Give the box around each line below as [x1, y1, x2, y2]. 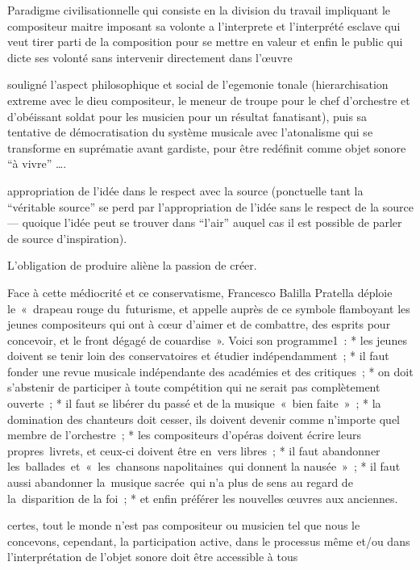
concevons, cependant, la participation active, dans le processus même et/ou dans [7, 532, 410, 549]
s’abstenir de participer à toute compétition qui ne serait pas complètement [7, 379, 380, 396]
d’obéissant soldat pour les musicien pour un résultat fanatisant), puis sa [7, 107, 368, 124]
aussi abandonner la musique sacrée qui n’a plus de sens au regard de [7, 474, 353, 491]
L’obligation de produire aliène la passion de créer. [7, 257, 257, 274]
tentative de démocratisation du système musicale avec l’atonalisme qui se [7, 124, 373, 140]
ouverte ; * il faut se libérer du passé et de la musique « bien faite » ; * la [7, 395, 381, 412]
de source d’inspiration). [7, 229, 127, 246]
